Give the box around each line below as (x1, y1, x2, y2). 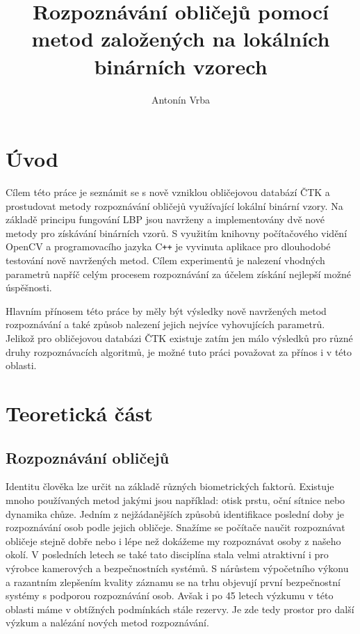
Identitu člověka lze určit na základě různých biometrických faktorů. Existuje (6, 479, 334, 494)
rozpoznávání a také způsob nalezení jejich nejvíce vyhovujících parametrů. (6, 317, 325, 332)
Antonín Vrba (151, 92, 211, 106)
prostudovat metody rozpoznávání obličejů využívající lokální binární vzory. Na (6, 198, 343, 213)
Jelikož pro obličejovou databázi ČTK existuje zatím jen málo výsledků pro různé (6, 331, 353, 346)
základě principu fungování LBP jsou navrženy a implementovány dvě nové (6, 212, 325, 227)
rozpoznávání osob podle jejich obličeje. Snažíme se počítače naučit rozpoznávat (6, 520, 345, 535)
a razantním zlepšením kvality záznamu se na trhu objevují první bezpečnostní (6, 574, 341, 589)
